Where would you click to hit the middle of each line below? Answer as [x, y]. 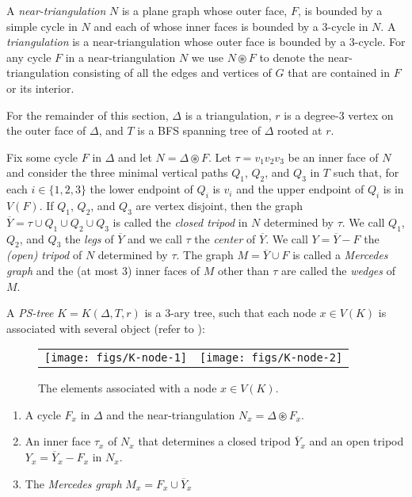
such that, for [366, 172]
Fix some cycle [42, 157]
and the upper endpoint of [300, 189]
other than [243, 270]
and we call [155, 238]
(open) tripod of [44, 255]
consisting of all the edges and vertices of [172, 73]
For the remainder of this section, [88, 115]
